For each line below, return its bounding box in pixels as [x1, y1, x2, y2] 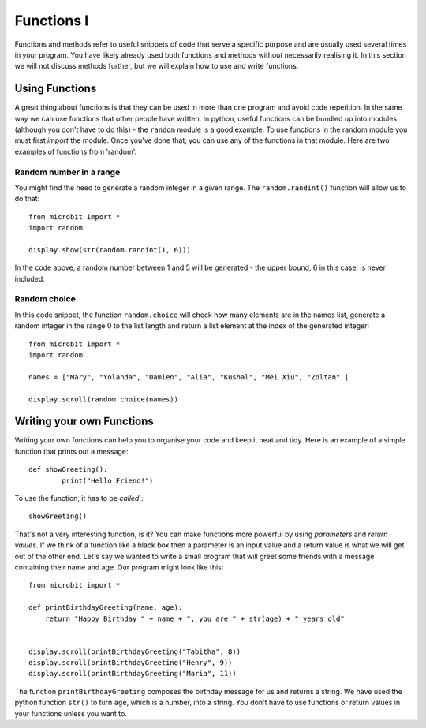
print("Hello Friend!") [62, 476, 154, 485]
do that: [14, 194, 40, 203]
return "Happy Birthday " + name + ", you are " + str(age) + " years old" [44, 614, 345, 623]
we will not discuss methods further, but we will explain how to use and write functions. [14, 62, 299, 71]
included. [14, 274, 45, 283]
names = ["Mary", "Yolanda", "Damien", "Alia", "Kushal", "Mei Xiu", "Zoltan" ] [28, 372, 349, 382]
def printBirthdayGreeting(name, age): [28, 603, 183, 612]
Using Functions [14, 82, 97, 95]
